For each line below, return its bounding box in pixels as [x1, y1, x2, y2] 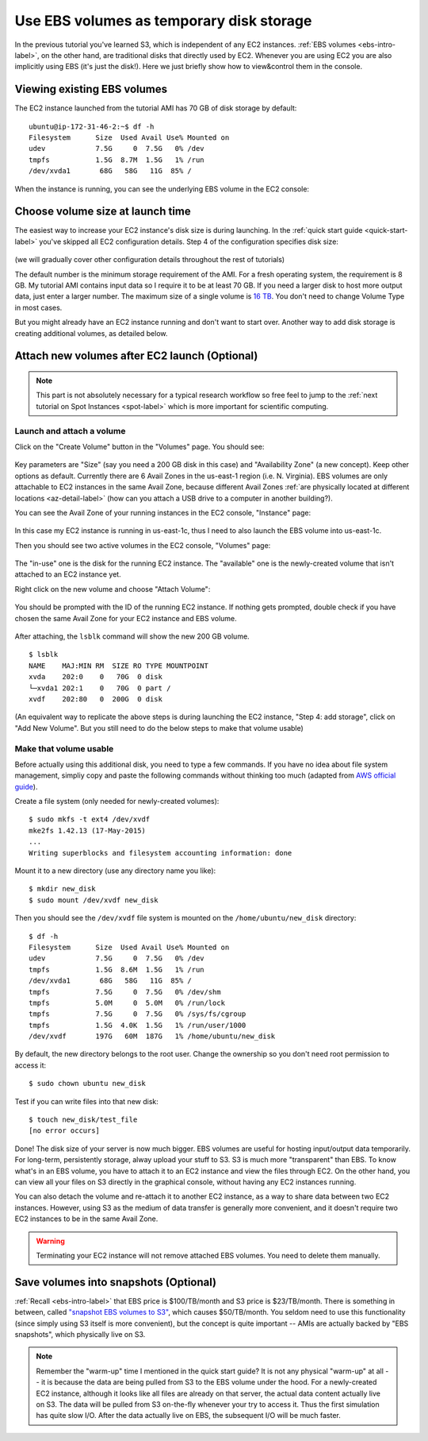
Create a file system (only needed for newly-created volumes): [14, 797, 220, 806]
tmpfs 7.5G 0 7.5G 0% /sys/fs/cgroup [29, 1010, 246, 1018]
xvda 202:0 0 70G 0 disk [29, 672, 162, 682]
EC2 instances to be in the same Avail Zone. [14, 1214, 159, 1223]
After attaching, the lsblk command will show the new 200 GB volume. [14, 632, 250, 641]
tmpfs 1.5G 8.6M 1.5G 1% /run [29, 965, 205, 974]
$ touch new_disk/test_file [29, 1115, 138, 1124]
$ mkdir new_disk [29, 884, 96, 894]
